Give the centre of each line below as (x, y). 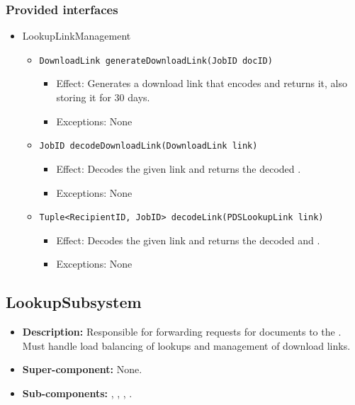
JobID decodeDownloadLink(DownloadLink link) (148, 146)
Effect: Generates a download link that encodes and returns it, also (202, 83)
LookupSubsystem (74, 302)
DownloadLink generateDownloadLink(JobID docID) (156, 61)
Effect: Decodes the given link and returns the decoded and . (188, 240)
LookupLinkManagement (77, 36)
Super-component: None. (82, 369)
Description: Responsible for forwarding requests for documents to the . (182, 332)
